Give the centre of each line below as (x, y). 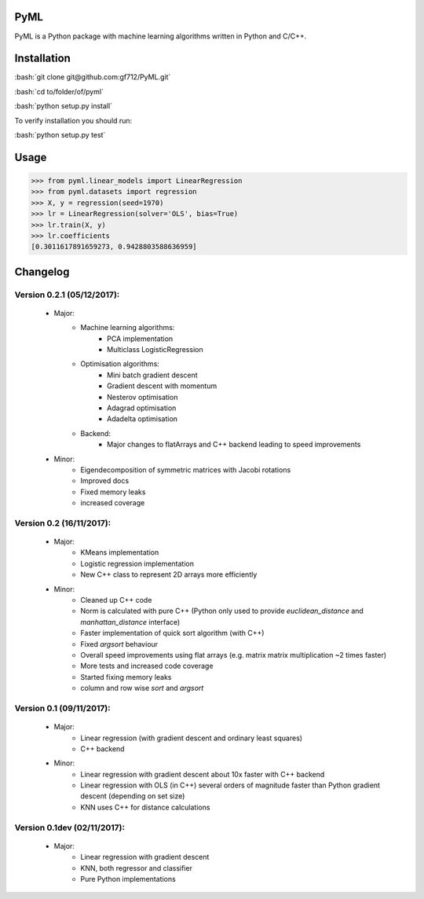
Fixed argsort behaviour (119, 644)
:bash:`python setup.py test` (60, 134)
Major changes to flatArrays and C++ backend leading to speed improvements (234, 445)
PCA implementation (140, 339)
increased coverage (113, 503)
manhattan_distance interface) (130, 622)
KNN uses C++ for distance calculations (145, 807)
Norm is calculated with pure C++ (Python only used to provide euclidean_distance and (222, 611)
